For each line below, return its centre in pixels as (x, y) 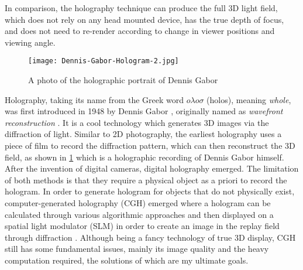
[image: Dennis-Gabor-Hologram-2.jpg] (104, 61)
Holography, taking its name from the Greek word (94, 99)
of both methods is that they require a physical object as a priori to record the (146, 180)
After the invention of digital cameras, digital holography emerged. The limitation (152, 168)
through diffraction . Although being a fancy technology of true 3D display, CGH (150, 237)
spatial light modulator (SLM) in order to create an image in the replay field (142, 226)
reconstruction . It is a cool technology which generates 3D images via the (137, 122)
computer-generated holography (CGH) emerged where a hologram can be (138, 202)
